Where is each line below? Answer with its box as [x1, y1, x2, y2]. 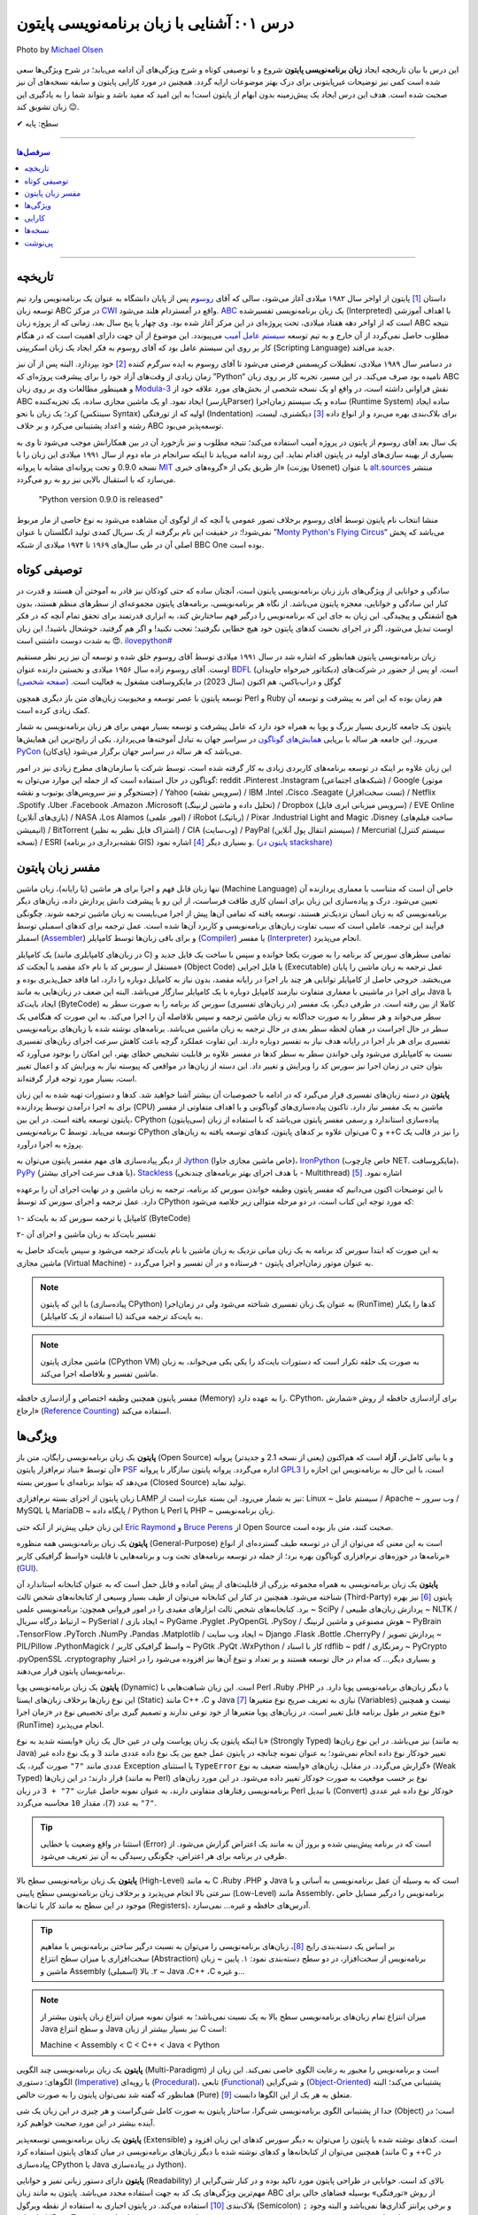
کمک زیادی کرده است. [16, 704, 90, 715]
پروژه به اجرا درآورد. [16, 1139, 84, 1149]
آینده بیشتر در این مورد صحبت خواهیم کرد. [16, 2118, 156, 2128]
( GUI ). [16, 1562, 39, 1573]
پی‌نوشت [24, 237, 54, 248]
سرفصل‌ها [16, 146, 50, 157]
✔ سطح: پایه [16, 118, 59, 128]
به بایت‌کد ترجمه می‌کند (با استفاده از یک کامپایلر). [40, 1310, 204, 1321]
